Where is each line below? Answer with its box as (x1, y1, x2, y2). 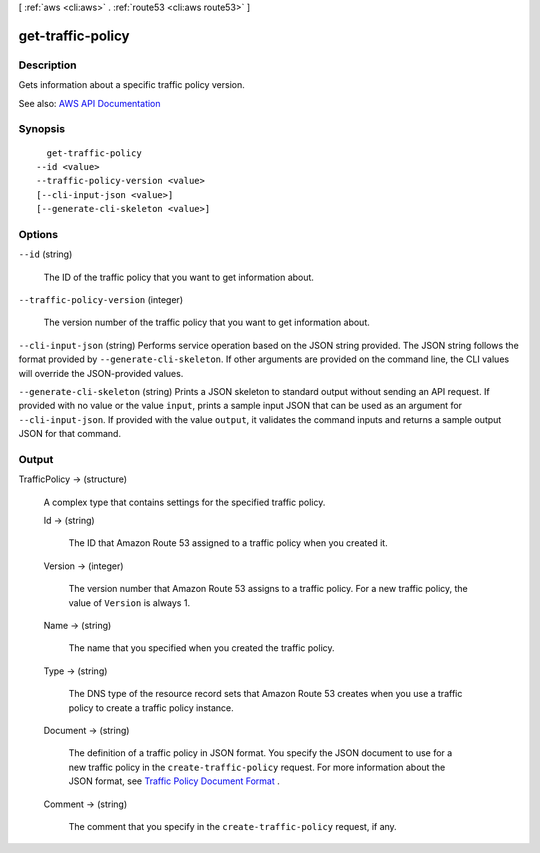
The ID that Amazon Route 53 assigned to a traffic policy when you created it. (68, 537, 389, 549)
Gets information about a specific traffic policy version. (18, 79, 245, 91)
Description (18, 58, 77, 72)
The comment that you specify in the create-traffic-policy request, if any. (68, 820, 397, 832)
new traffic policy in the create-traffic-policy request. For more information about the (68, 761, 446, 773)
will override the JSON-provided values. (18, 367, 184, 379)
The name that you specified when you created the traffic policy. (68, 642, 335, 654)
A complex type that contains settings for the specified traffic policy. (43, 496, 326, 508)
